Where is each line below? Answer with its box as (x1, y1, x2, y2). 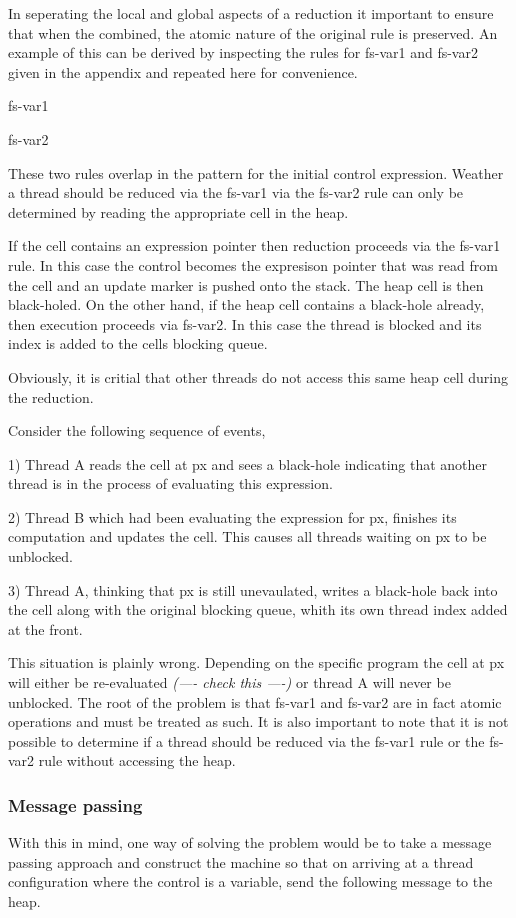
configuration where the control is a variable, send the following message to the (8, 871, 493, 892)
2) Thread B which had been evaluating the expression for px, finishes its (8, 506, 457, 527)
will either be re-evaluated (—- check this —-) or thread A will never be (8, 672, 451, 693)
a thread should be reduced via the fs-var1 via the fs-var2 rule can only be (8, 182, 464, 203)
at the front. (8, 618, 83, 639)
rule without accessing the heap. (38, 750, 236, 771)
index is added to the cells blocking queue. (8, 333, 268, 354)
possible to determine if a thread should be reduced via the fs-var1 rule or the (8, 730, 485, 751)
